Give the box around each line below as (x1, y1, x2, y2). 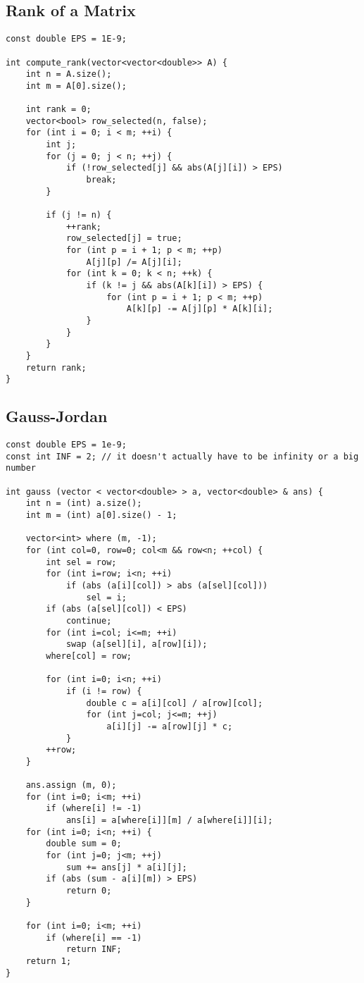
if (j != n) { (46, 210, 112, 221)
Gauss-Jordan (6, 405, 108, 427)
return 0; (65, 886, 112, 896)
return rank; (25, 362, 87, 373)
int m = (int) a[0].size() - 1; (25, 510, 177, 521)
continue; (65, 615, 112, 626)
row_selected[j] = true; (65, 233, 182, 244)
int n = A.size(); (25, 69, 112, 80)
